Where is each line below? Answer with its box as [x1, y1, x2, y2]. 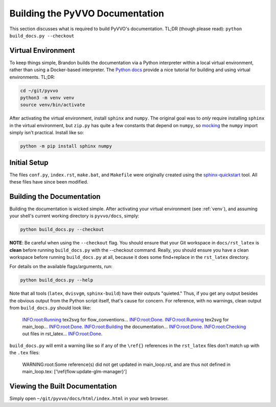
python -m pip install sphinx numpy [20, 144, 112, 149]
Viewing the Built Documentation [9, 382, 117, 391]
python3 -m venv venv [20, 95, 75, 100]
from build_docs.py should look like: [9, 305, 91, 311]
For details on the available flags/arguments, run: [9, 263, 112, 270]
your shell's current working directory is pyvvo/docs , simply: [9, 213, 140, 219]
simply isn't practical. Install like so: [9, 130, 84, 136]
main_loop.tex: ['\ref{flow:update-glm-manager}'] [22, 368, 127, 374]
